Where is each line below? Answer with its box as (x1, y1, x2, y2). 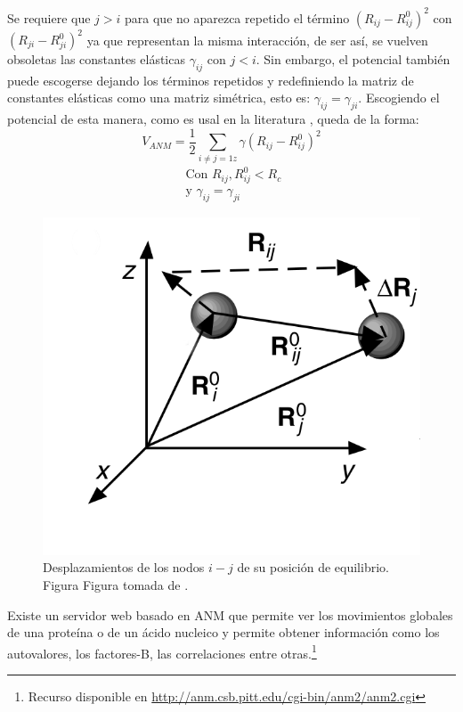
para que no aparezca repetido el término (125, 8, 350, 27)
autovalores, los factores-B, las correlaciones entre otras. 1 (7, 641, 317, 662)
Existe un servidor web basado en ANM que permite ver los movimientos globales (7, 605, 453, 624)
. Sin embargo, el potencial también (256, 50, 451, 68)
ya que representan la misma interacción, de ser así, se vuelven (86, 30, 428, 48)
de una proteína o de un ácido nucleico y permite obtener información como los (7, 623, 440, 642)
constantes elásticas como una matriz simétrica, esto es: (7, 88, 311, 107)
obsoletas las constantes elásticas (7, 50, 185, 68)
